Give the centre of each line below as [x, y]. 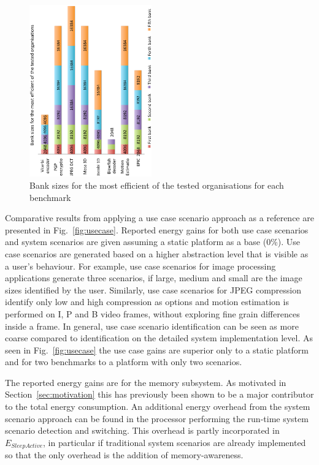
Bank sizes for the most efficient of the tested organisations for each [157, 185]
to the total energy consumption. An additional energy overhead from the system [158, 406]
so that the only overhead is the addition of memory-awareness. [124, 455]
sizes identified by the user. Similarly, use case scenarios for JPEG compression [153, 289]
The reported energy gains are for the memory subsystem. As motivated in [146, 382]
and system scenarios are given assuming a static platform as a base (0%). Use [153, 242]
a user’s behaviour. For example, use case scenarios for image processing [140, 266]
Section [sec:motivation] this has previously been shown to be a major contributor [159, 394]
